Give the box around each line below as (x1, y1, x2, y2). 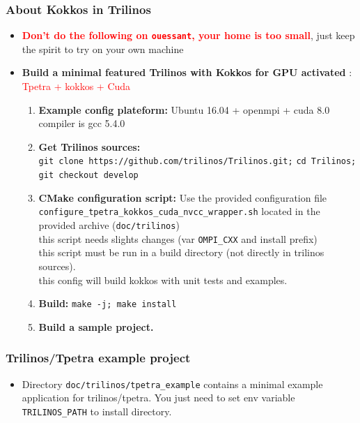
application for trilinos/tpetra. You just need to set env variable (22, 390, 295, 405)
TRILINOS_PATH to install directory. (22, 403, 172, 418)
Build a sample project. (38, 319, 154, 334)
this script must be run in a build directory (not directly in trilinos (38, 245, 324, 260)
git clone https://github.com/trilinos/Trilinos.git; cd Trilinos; (38, 156, 357, 167)
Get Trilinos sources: (38, 139, 141, 154)
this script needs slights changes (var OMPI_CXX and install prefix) (38, 231, 318, 246)
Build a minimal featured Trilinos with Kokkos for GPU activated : (22, 65, 352, 80)
